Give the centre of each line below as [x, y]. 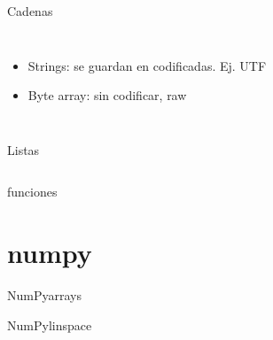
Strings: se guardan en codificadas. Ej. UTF [147, 65]
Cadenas [30, 11]
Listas [23, 149]
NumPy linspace [50, 325]
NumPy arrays [44, 295]
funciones [32, 192]
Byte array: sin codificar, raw [107, 95]
